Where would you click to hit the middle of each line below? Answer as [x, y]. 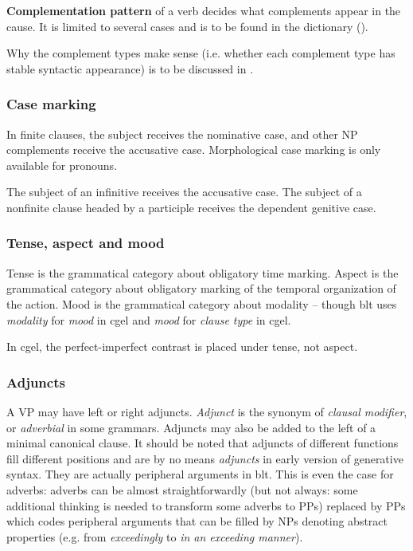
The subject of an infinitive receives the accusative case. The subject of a [184, 192]
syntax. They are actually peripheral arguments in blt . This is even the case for [200, 474]
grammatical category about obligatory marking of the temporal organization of [201, 288]
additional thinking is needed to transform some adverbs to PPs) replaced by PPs [206, 505]
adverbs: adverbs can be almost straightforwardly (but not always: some [182, 489]
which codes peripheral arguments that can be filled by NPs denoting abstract [197, 521]
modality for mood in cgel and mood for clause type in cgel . [149, 319]
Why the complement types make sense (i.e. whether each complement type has [201, 53]
